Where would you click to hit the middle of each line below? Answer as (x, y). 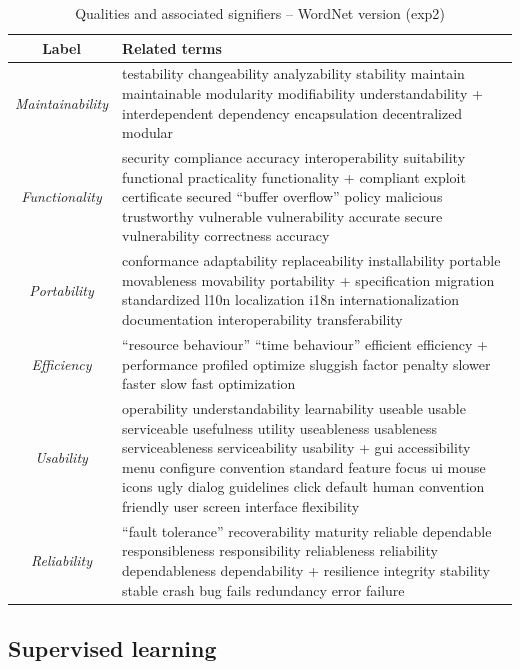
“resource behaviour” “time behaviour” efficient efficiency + (305, 343)
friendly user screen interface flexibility (241, 505)
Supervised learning (112, 648)
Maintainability (62, 102)
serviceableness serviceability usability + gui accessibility (296, 447)
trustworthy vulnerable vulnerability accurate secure (282, 215)
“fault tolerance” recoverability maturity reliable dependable (307, 530)
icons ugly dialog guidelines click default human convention (303, 486)
